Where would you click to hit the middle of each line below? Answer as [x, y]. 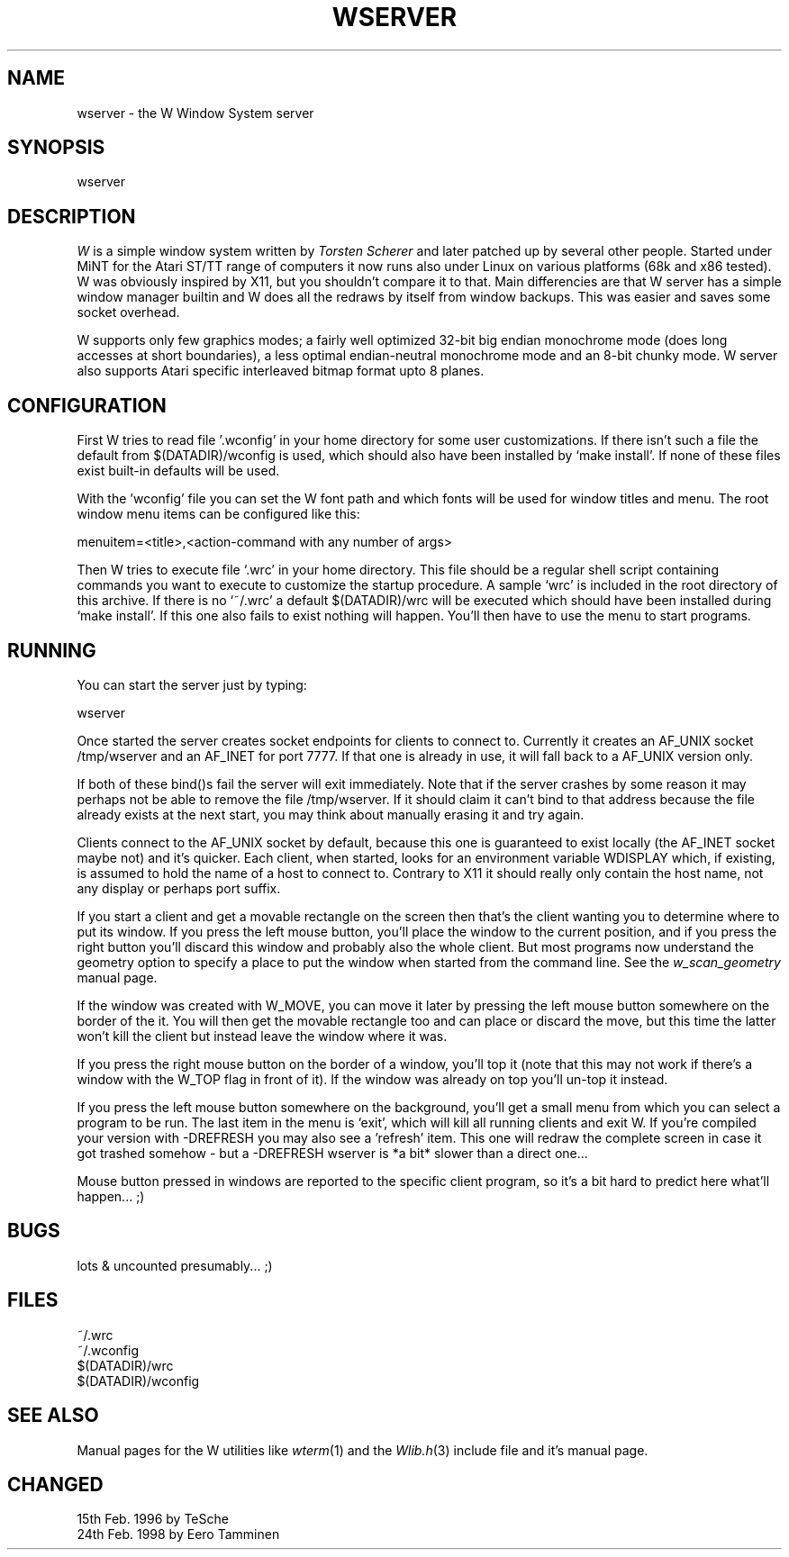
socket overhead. [128, 312]
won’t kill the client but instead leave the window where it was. [262, 1036]
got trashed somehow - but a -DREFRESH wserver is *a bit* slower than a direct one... [332, 1153]
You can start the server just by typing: [192, 684]
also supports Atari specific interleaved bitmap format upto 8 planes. [281, 371]
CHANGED [55, 1484]
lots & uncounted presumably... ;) [175, 1265]
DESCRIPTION [72, 216]
